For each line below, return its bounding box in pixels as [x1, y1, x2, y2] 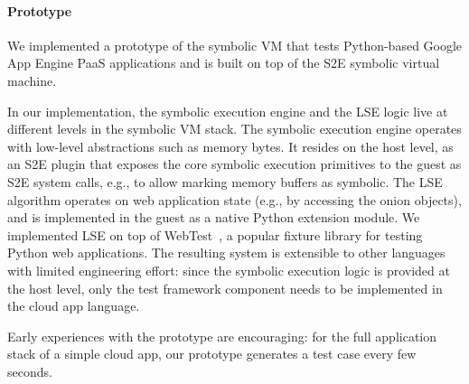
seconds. [7, 361, 52, 380]
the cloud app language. [7, 296, 140, 315]
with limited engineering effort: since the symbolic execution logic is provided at [7, 260, 450, 279]
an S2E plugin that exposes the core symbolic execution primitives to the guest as [7, 155, 462, 173]
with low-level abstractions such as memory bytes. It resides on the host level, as [7, 136, 454, 155]
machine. [7, 70, 57, 89]
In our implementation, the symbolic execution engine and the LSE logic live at [7, 101, 448, 120]
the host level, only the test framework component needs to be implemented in [7, 278, 443, 297]
